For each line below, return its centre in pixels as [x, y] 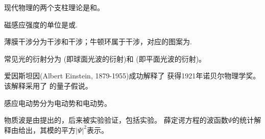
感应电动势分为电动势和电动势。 [58, 103]
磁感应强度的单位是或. [41, 24]
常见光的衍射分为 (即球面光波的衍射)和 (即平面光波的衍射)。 [105, 58]
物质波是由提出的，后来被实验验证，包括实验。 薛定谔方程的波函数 [116, 120]
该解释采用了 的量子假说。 [48, 85]
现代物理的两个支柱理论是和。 [54, 7]
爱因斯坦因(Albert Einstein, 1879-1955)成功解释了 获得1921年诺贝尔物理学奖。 [132, 76]
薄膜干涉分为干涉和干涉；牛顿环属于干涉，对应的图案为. [98, 41]
